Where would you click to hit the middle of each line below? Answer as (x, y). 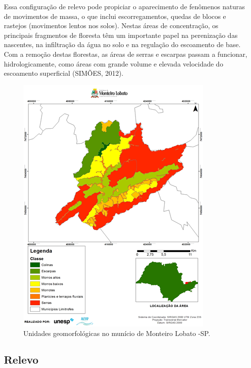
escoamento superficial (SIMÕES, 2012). (64, 73)
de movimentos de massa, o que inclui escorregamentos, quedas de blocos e (115, 16)
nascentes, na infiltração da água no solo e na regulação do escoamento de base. (122, 44)
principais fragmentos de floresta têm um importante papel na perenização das (121, 35)
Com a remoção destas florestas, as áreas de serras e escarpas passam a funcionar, (126, 54)
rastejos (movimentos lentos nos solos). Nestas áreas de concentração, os (111, 25)
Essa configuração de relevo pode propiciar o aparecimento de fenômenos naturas (125, 6)
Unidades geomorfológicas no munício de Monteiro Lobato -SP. (117, 333)
